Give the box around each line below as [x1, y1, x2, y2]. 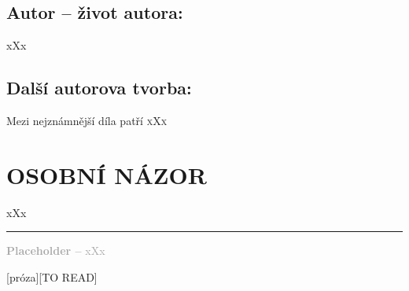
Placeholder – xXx [6, 242, 105, 259]
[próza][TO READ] [6, 268, 98, 285]
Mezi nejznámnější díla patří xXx [6, 112, 168, 128]
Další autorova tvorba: [6, 76, 192, 100]
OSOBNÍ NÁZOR [6, 158, 207, 190]
